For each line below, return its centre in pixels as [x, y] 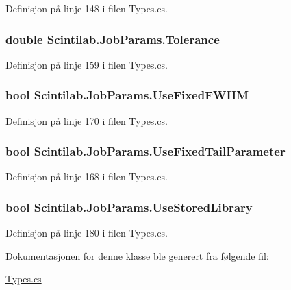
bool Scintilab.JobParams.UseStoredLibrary [129, 207]
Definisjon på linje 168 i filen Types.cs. [87, 177]
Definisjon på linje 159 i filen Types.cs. [87, 64]
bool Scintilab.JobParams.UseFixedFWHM [127, 95]
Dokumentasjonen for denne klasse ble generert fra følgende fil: [137, 255]
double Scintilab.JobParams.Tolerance [113, 39]
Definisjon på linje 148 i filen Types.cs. [87, 8]
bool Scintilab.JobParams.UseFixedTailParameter [145, 151]
